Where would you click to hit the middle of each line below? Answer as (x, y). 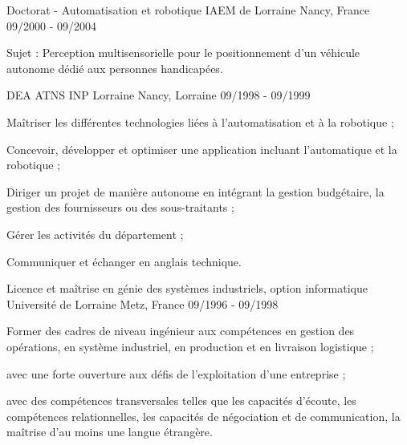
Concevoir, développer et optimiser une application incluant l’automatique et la (202, 149)
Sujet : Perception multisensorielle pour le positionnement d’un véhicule (183, 53)
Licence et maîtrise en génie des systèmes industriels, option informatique (187, 288)
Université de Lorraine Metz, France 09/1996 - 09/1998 (142, 303)
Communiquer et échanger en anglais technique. (124, 261)
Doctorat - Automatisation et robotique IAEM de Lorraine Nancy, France (188, 10)
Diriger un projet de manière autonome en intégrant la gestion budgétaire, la (195, 191)
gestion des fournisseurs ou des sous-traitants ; (120, 207)
